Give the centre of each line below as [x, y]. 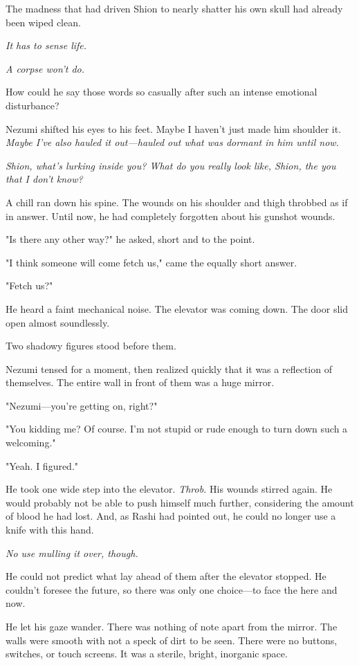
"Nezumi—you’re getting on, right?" [82, 405]
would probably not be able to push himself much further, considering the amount [180, 502]
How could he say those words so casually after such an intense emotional [162, 92]
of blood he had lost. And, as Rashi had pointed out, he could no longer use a [171, 516]
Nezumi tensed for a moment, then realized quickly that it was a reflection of [169, 368]
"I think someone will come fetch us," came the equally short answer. [151, 262]
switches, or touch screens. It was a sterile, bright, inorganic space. [147, 654]
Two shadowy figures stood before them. [91, 346]
